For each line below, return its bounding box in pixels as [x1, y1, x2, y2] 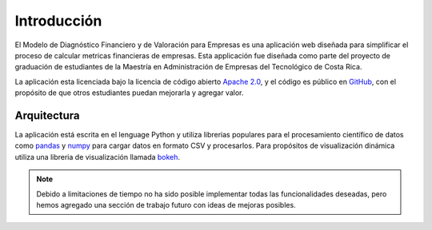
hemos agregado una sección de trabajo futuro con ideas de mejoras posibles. [36, 200, 296, 209]
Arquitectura [14, 109, 80, 122]
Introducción [14, 12, 102, 30]
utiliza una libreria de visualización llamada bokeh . [14, 152, 180, 161]
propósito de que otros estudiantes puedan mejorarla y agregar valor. [14, 88, 244, 97]
